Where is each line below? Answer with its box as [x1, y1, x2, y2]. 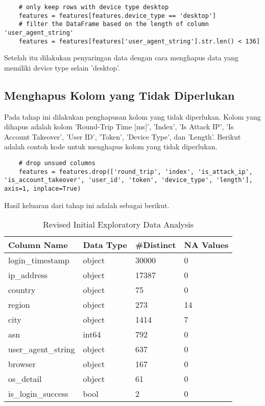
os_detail [8, 373, 42, 385]
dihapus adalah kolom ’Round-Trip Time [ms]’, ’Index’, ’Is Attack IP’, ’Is [4, 121, 234, 132]
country [8, 284, 36, 296]
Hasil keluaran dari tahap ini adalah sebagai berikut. [4, 199, 170, 210]
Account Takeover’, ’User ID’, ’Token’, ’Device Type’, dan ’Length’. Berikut [4, 131, 241, 142]
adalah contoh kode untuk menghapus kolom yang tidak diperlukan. [4, 141, 218, 152]
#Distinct [135, 239, 176, 251]
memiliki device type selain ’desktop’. [4, 62, 120, 73]
